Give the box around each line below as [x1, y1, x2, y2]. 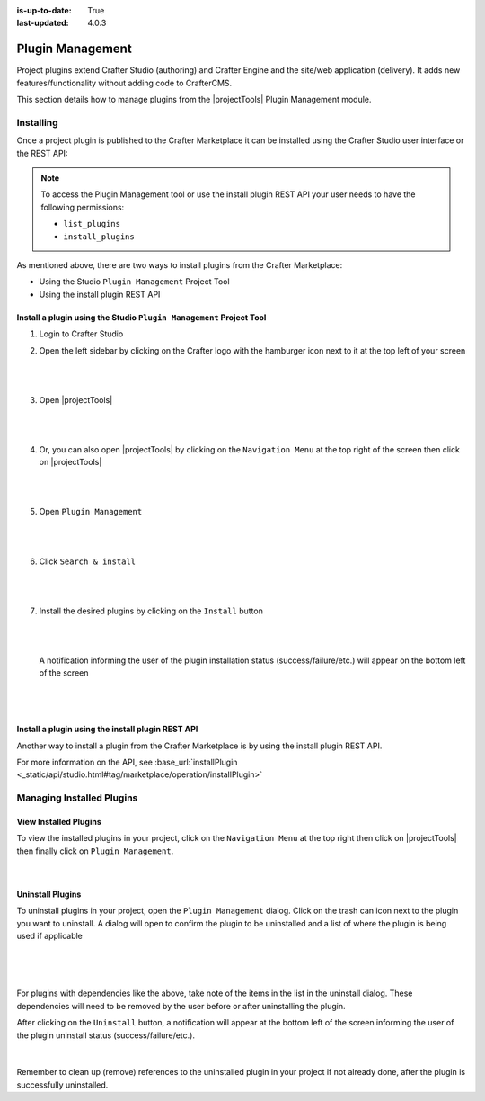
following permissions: [40, 201, 125, 212]
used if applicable [16, 931, 83, 942]
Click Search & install [39, 556, 137, 567]
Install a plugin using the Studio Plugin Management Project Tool [16, 311, 267, 323]
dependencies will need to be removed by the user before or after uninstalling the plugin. [16, 1000, 346, 1011]
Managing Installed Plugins [16, 792, 138, 804]
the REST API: [16, 148, 68, 158]
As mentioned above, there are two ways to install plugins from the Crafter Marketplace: [16, 259, 343, 270]
